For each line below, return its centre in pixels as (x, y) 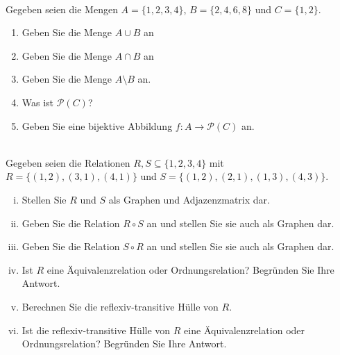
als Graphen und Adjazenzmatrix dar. (189, 199)
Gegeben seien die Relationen (68, 162)
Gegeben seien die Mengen (62, 9)
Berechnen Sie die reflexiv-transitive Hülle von (120, 306)
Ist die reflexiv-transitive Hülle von (96, 330)
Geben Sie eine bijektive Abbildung (97, 125)
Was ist (38, 102)
